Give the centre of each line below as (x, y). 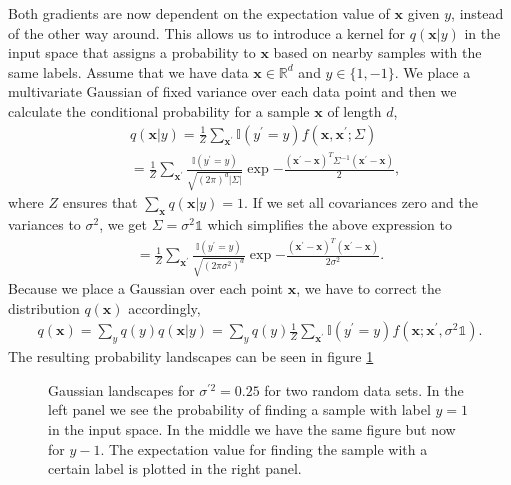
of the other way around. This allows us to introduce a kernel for (207, 32)
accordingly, (164, 307)
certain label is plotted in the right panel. (175, 468)
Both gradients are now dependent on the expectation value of (199, 13)
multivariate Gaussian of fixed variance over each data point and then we (232, 91)
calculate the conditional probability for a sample (159, 110)
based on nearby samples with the (377, 52)
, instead (477, 13)
